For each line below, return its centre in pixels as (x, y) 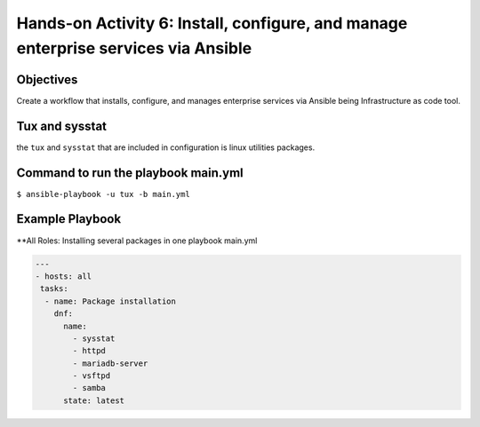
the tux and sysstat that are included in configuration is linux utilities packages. (166, 147)
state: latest (94, 400)
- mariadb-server (110, 363)
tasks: (54, 289)
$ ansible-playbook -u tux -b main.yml (103, 194)
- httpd (89, 351)
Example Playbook (69, 219)
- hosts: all (64, 276)
